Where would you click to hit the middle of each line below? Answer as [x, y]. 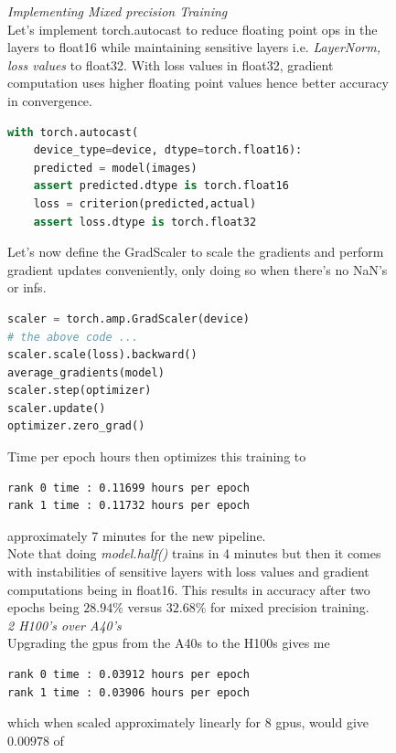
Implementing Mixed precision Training [118, 11]
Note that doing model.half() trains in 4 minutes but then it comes [194, 553]
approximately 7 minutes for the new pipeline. [137, 535]
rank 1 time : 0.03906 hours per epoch [128, 692]
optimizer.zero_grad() [76, 426]
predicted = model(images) [115, 168]
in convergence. [50, 100]
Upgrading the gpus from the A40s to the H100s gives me [169, 643]
